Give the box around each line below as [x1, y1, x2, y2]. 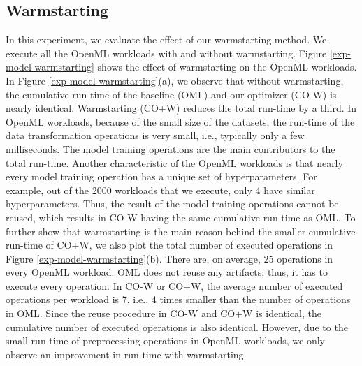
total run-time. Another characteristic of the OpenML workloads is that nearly [6, 155, 343, 170]
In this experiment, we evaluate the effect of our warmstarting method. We [6, 32, 327, 47]
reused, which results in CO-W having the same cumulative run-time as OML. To [6, 210, 356, 224]
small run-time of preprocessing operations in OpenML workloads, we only [6, 333, 325, 348]
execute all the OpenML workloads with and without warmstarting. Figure [6, 45, 327, 60]
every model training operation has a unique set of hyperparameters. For [6, 169, 317, 184]
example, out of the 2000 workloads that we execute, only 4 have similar [6, 182, 315, 197]
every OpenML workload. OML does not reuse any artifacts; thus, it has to [6, 265, 328, 279]
